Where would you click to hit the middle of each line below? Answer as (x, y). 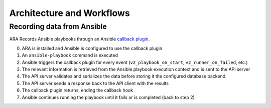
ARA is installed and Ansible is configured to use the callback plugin (92, 48)
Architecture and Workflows (70, 13)
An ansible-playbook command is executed (70, 55)
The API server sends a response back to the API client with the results (95, 83)
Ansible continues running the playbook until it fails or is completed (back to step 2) (108, 97)
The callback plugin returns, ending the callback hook (77, 90)
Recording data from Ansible (58, 26)
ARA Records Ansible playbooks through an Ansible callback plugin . (80, 39)
